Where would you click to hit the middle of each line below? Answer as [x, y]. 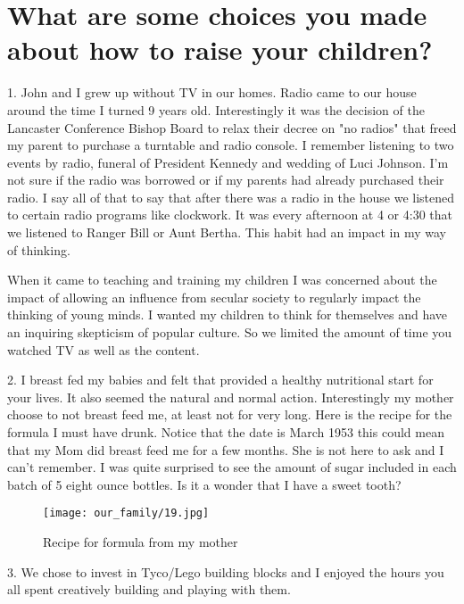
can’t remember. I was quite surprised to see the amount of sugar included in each [232, 467]
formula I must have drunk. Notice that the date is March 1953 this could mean [226, 432]
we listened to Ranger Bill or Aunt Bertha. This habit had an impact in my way [227, 232]
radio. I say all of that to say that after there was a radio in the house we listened [231, 197]
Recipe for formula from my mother [141, 542]
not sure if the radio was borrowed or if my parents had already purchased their [226, 180]
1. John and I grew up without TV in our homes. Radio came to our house [212, 92]
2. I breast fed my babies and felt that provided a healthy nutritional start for [220, 380]
